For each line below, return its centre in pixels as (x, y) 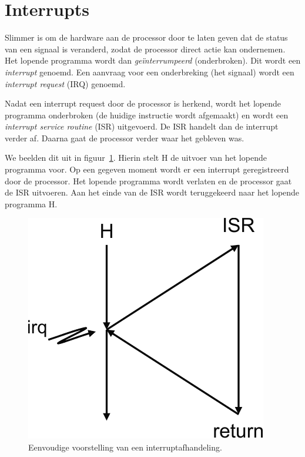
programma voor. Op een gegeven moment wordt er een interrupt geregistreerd (147, 169)
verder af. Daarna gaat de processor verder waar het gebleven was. (125, 138)
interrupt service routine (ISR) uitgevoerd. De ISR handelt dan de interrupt (142, 126)
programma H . (31, 203)
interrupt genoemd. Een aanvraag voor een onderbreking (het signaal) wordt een (150, 72)
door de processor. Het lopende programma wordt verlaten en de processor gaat (148, 181)
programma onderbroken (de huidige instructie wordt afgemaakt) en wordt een (147, 115)
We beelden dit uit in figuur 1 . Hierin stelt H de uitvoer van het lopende (136, 158)
